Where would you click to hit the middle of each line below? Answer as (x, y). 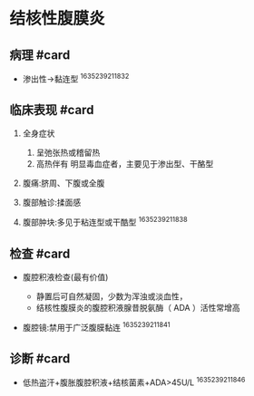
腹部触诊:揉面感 (52, 203)
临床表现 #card (52, 110)
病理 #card (40, 55)
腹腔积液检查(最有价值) (65, 276)
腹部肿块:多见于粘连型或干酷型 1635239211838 (105, 221)
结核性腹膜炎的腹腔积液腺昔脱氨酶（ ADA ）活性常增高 (138, 307)
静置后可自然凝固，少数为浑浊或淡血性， (112, 296)
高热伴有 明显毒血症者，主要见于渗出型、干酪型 (125, 164)
